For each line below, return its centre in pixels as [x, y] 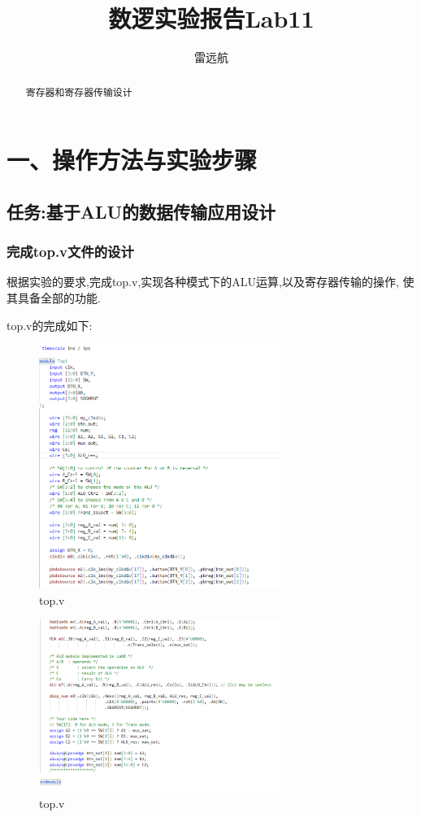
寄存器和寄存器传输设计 [79, 91]
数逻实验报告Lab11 [211, 18]
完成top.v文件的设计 [70, 252]
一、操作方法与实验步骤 [132, 160]
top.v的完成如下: [50, 325]
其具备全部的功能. [54, 297]
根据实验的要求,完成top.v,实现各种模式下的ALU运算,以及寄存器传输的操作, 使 [210, 282]
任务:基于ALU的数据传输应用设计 [141, 211]
